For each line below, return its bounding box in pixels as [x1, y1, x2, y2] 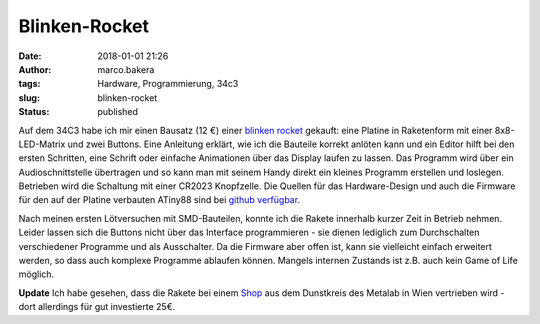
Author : [18, 63, 52, 75]
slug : [18, 91, 40, 104]
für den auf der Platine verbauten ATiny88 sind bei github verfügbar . [18, 194, 300, 206]
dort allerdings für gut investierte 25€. [18, 301, 175, 313]
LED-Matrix [18, 138, 66, 150]
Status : [18, 106, 50, 118]
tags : [18, 78, 41, 90]
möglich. [18, 268, 55, 280]
